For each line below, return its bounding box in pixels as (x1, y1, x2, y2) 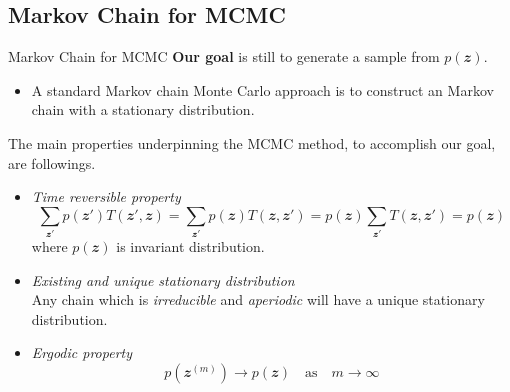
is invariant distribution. (116, 236, 265, 257)
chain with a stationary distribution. (31, 99, 255, 120)
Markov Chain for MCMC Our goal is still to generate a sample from (8, 46, 440, 67)
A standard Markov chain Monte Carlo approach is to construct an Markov (31, 79, 494, 100)
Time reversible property (31, 186, 181, 207)
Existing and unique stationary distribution (31, 269, 295, 290)
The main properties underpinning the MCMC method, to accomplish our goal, (8, 132, 496, 153)
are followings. (8, 152, 96, 173)
